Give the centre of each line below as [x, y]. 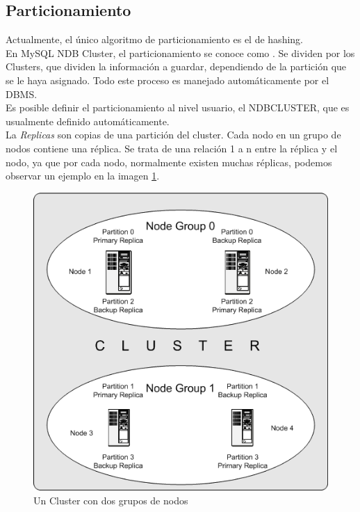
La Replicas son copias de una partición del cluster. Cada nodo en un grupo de [173, 135]
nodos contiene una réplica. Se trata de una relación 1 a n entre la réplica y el [172, 148]
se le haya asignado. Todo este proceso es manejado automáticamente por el [167, 80]
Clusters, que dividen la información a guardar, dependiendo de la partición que [176, 66]
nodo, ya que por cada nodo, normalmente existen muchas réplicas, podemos [169, 162]
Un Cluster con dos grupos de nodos [111, 500]
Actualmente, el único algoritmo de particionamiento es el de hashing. [154, 39]
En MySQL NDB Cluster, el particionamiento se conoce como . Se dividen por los [180, 53]
